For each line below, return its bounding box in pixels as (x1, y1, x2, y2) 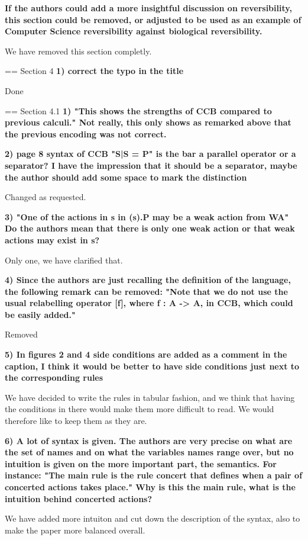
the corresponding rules (5, 371, 103, 384)
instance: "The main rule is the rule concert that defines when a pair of (5, 469, 303, 481)
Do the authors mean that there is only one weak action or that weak (5, 222, 295, 234)
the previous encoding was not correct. (5, 127, 167, 140)
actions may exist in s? (5, 233, 100, 246)
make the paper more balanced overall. (5, 523, 145, 536)
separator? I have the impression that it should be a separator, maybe (5, 159, 297, 171)
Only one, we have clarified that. (5, 253, 123, 266)
